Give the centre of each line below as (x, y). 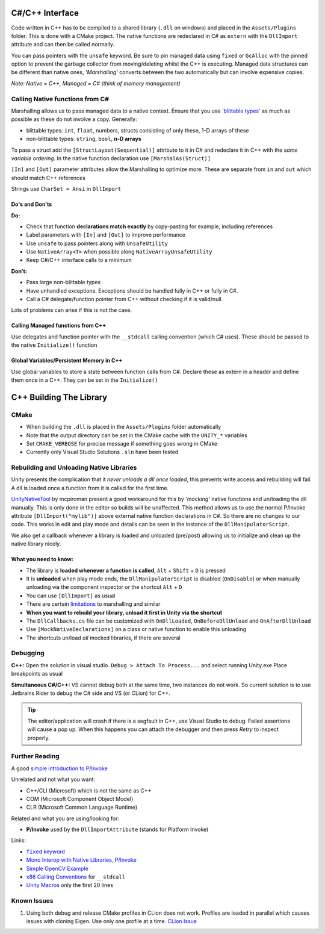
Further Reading (35, 756)
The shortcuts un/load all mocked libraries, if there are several (103, 638)
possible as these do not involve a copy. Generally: (74, 119)
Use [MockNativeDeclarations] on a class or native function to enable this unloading (136, 629)
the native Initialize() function (54, 345)
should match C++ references (48, 178)
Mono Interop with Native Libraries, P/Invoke (81, 860)
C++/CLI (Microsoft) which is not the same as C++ (89, 790)
